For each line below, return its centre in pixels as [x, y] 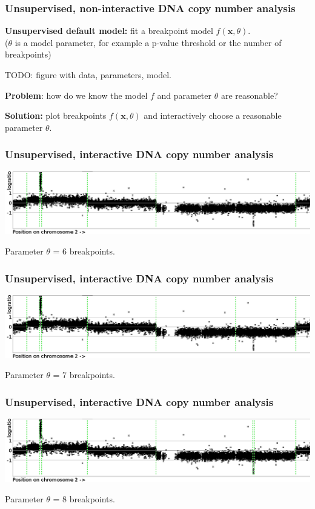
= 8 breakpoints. [84, 498]
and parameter [184, 95]
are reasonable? [249, 95]
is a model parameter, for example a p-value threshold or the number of [148, 42]
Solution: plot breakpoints [56, 115]
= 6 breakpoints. [84, 251]
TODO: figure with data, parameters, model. [88, 75]
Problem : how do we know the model [76, 95]
